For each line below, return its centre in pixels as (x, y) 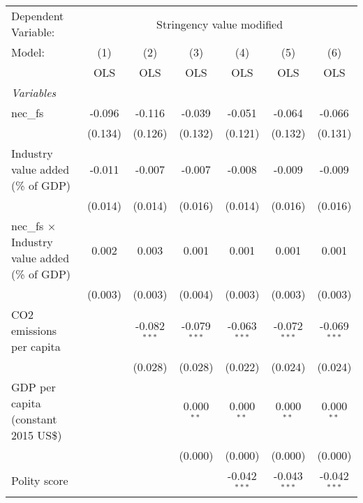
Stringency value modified (220, 24)
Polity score (40, 481)
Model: (28, 52)
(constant (34, 419)
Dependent (38, 16)
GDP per (34, 387)
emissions (34, 330)
